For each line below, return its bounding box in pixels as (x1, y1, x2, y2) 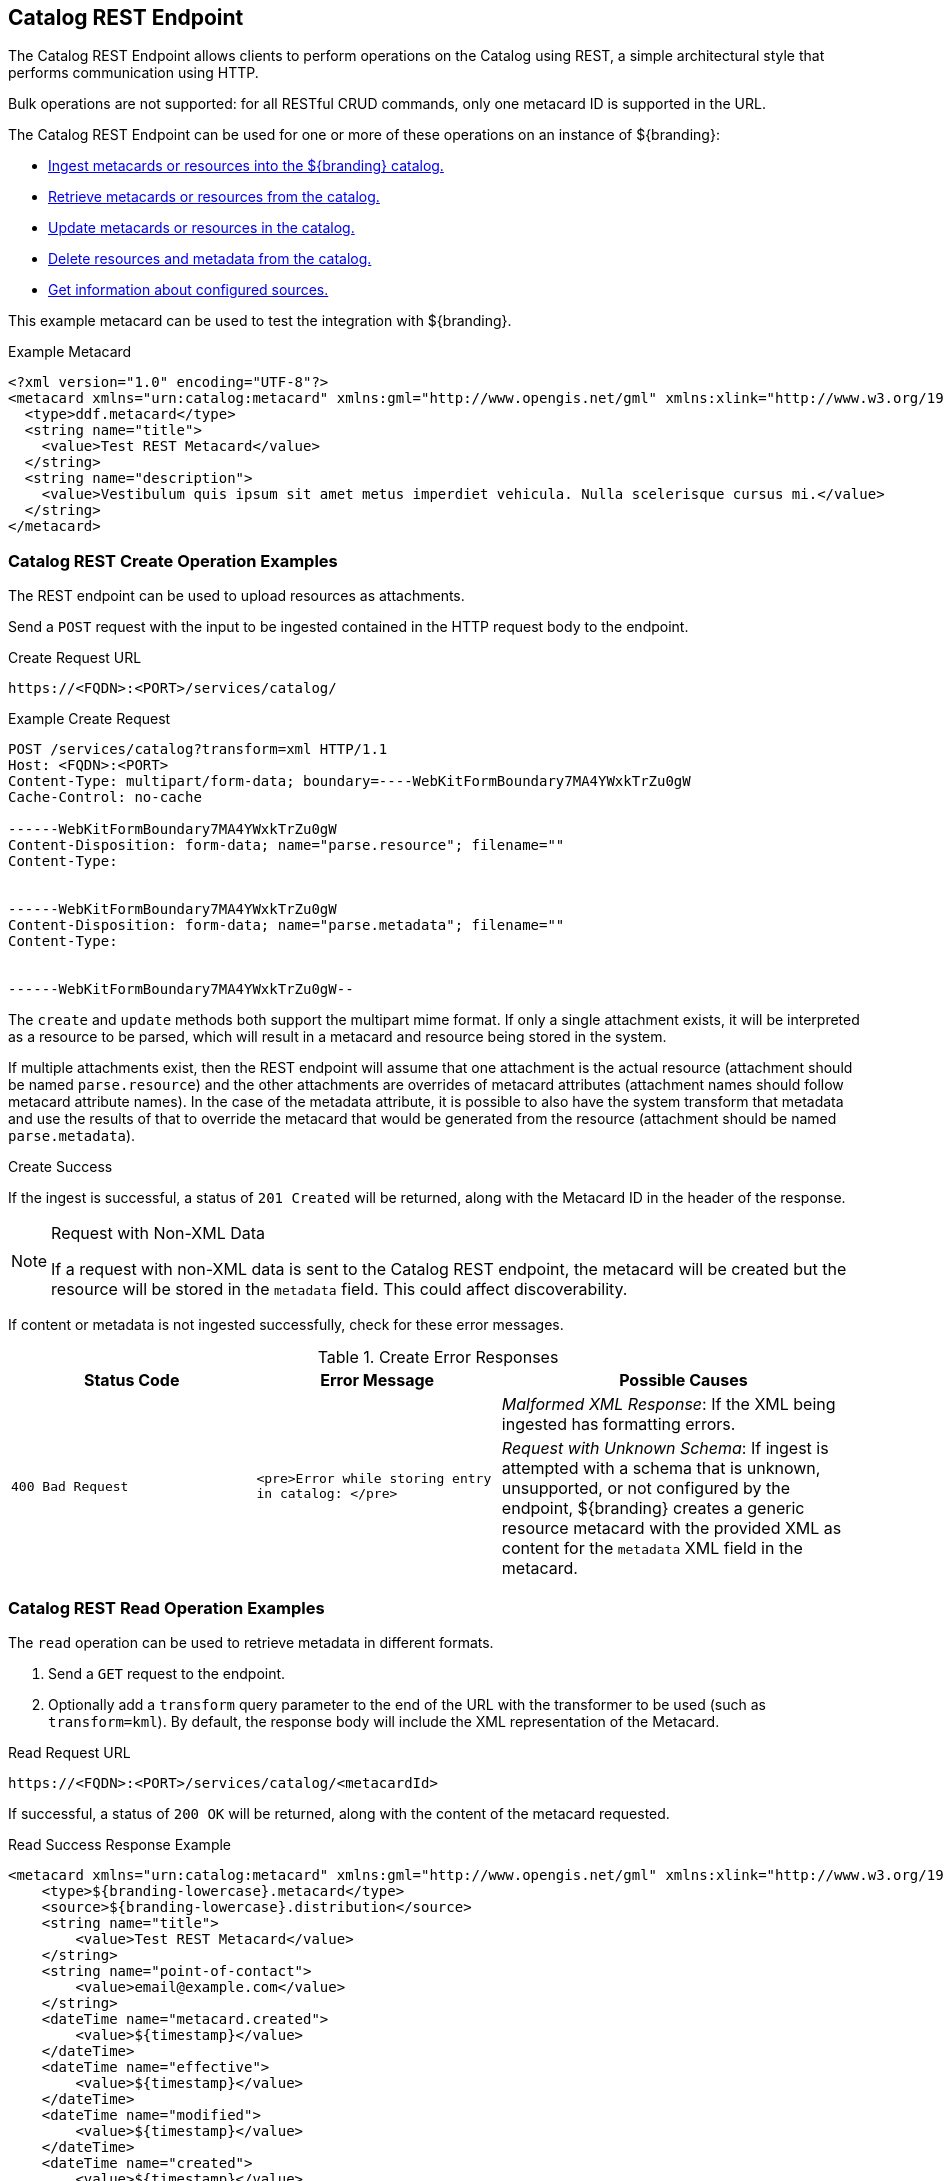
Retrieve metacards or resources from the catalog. (48, 188, 380, 206)
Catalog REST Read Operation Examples (8, 1597, 325, 1618)
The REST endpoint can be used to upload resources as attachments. (8, 587, 465, 605)
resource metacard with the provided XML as (501, 1518, 842, 1539)
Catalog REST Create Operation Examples (8, 550, 338, 571)
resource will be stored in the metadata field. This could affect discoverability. (51, 1279, 628, 1300)
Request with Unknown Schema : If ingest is (501, 1438, 829, 1459)
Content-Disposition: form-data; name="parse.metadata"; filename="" (8, 917, 565, 934)
